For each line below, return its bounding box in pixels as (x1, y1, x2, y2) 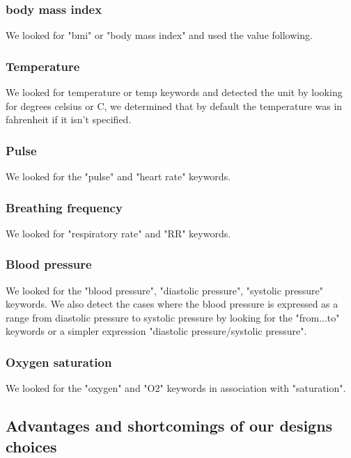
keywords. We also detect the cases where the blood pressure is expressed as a (6, 297, 338, 311)
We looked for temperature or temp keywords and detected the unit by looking (6, 85, 343, 100)
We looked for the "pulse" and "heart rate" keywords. (6, 169, 231, 184)
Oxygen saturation (6, 353, 112, 370)
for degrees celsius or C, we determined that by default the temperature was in (6, 98, 343, 113)
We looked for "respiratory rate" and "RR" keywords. (6, 226, 231, 240)
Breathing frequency (6, 198, 123, 216)
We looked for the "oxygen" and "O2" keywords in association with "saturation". (6, 381, 346, 395)
